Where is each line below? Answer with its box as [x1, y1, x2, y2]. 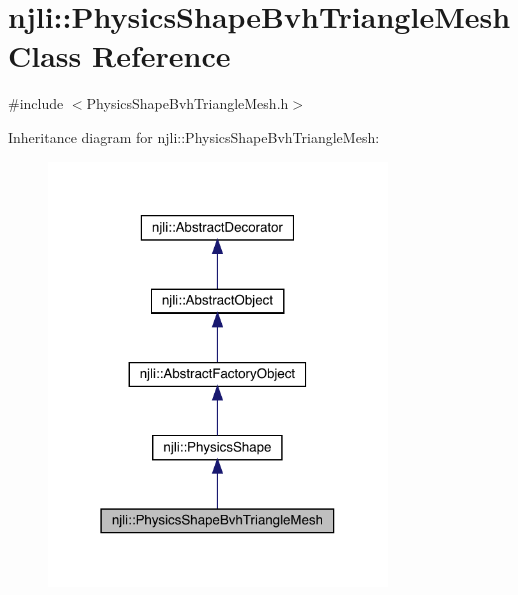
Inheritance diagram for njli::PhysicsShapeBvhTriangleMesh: [8, 126, 380, 147]
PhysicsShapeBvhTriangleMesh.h [86, 93, 289, 114]
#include [8, 93, 64, 114]
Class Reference [8, 35, 231, 76]
